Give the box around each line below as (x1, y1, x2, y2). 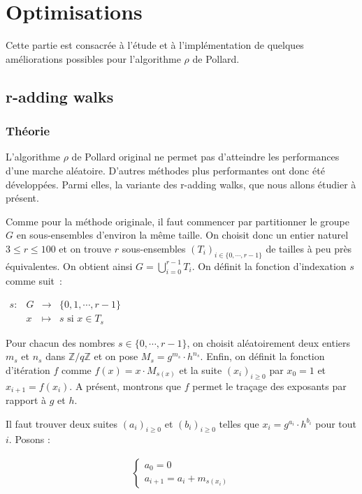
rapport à (6, 393, 47, 407)
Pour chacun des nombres (6, 335, 115, 350)
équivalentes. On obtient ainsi (6, 258, 133, 273)
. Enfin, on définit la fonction (200, 349, 325, 364)
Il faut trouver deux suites (6, 416, 118, 431)
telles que (219, 416, 259, 431)
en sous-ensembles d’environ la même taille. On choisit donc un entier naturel (16, 227, 349, 242)
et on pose (94, 349, 138, 364)
